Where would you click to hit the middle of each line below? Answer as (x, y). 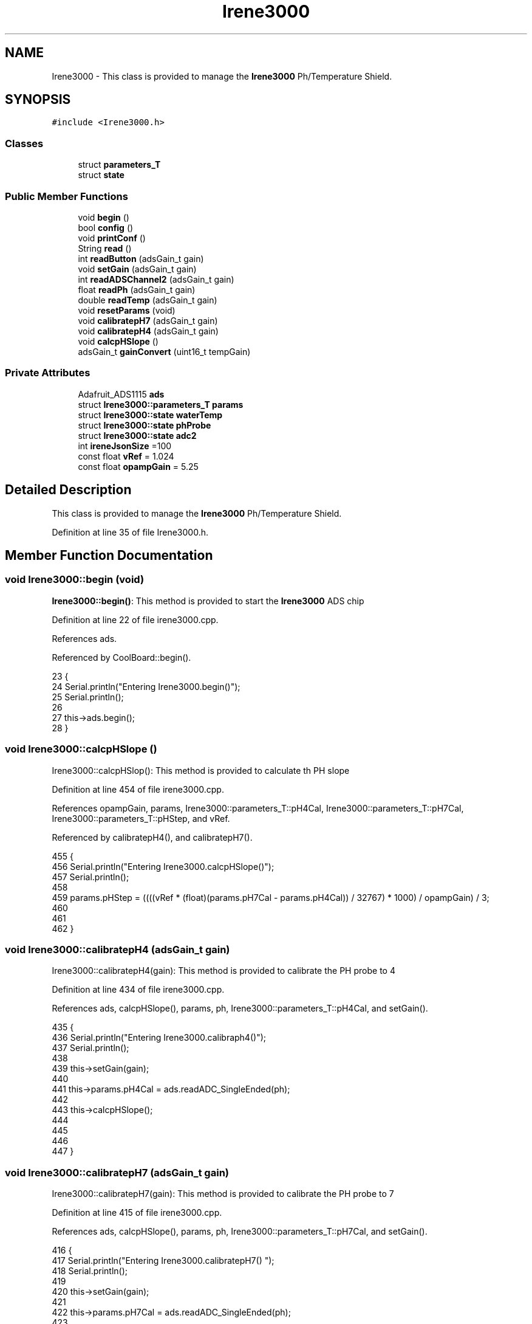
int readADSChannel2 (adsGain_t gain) (156, 279)
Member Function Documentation (109, 555)
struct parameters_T (119, 165)
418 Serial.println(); (90, 1271)
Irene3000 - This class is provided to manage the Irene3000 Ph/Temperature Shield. (222, 76)
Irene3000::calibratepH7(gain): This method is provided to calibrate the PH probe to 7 (223, 1194)
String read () (105, 248)
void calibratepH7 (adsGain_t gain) (148, 320)
